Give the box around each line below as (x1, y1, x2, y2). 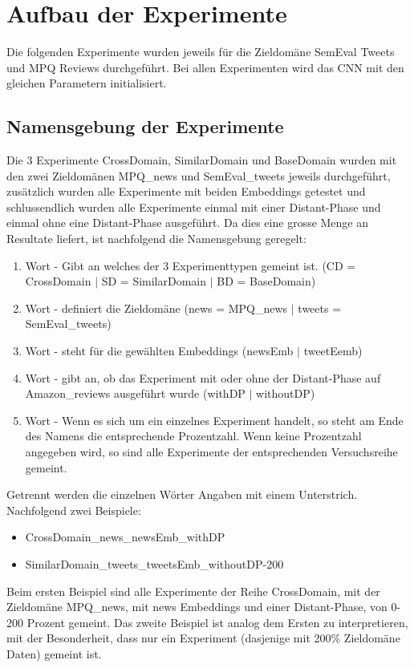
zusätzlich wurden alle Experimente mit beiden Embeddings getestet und (6, 183, 366, 200)
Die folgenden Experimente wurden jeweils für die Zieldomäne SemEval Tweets (6, 43, 395, 60)
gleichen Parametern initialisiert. (6, 75, 167, 91)
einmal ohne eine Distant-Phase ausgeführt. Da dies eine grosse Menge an (6, 214, 369, 231)
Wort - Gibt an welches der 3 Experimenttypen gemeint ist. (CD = (25, 257, 356, 273)
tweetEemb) (303, 342, 363, 359)
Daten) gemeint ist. (6, 645, 102, 662)
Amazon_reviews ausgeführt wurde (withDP (25, 385, 246, 402)
